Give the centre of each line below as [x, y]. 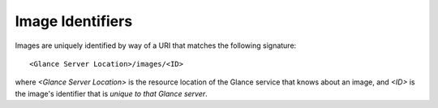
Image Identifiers [74, 21]
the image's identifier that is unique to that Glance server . [112, 93]
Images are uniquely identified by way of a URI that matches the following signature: [156, 45]
